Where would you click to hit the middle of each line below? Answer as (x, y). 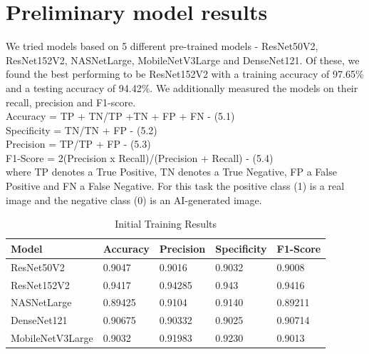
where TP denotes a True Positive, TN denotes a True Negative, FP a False (171, 172)
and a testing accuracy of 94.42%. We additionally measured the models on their (182, 87)
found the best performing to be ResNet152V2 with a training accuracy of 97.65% (185, 74)
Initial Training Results (166, 224)
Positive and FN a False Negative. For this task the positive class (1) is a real (175, 186)
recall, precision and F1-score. (71, 102)
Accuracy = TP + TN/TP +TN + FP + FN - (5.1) (120, 116)
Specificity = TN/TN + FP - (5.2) (82, 130)
